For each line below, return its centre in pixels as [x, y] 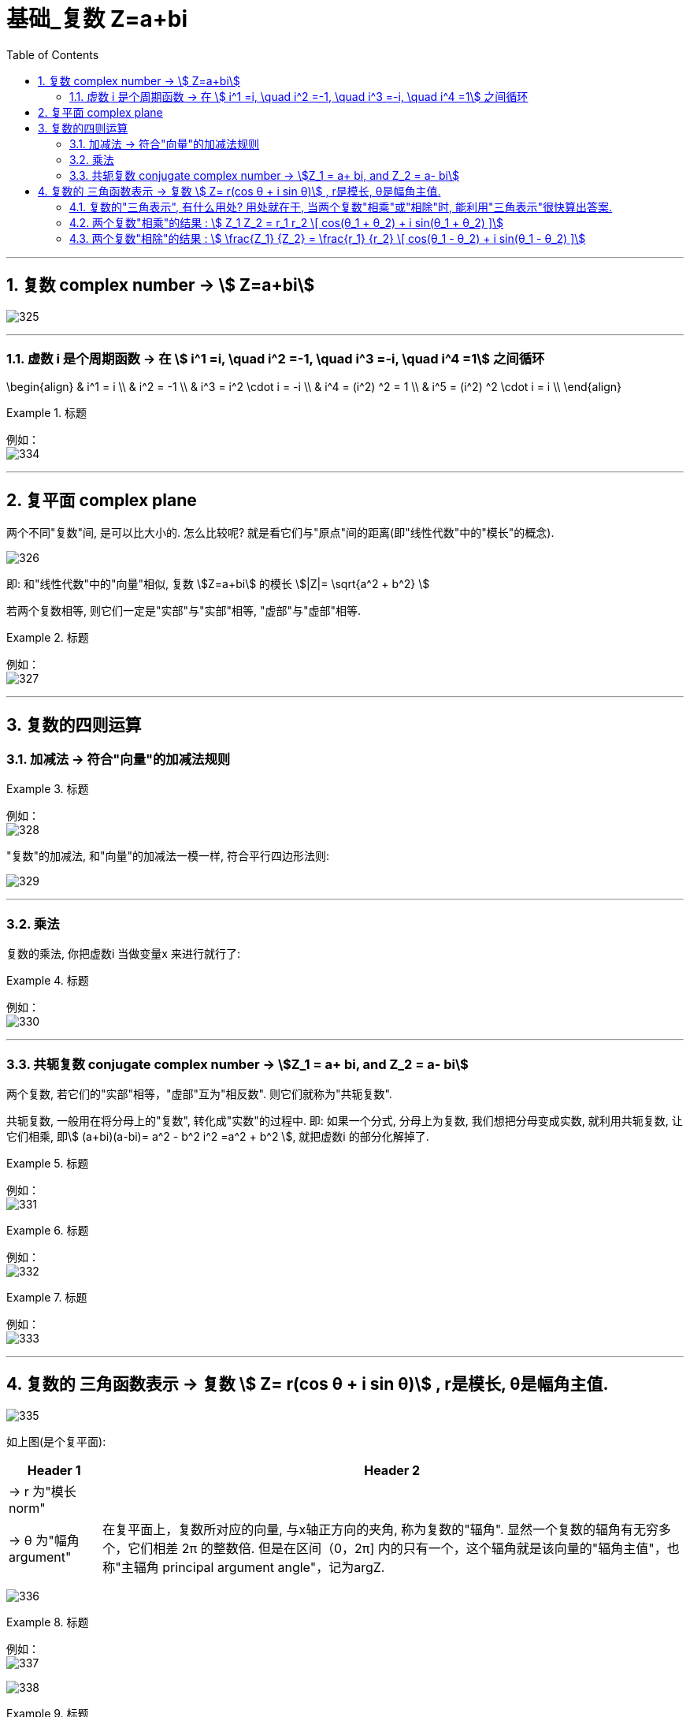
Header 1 [54, 1470]
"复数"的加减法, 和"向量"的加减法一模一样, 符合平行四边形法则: [168, 856]
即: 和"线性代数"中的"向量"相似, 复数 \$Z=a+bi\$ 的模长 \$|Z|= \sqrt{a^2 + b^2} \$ [218, 584]
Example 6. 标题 [48, 1230]
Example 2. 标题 [48, 638]
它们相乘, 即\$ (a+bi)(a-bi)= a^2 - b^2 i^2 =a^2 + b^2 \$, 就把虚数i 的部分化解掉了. [218, 1136]
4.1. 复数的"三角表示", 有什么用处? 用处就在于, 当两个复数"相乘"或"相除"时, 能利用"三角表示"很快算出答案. [341, 207]
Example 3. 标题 [48, 789]
